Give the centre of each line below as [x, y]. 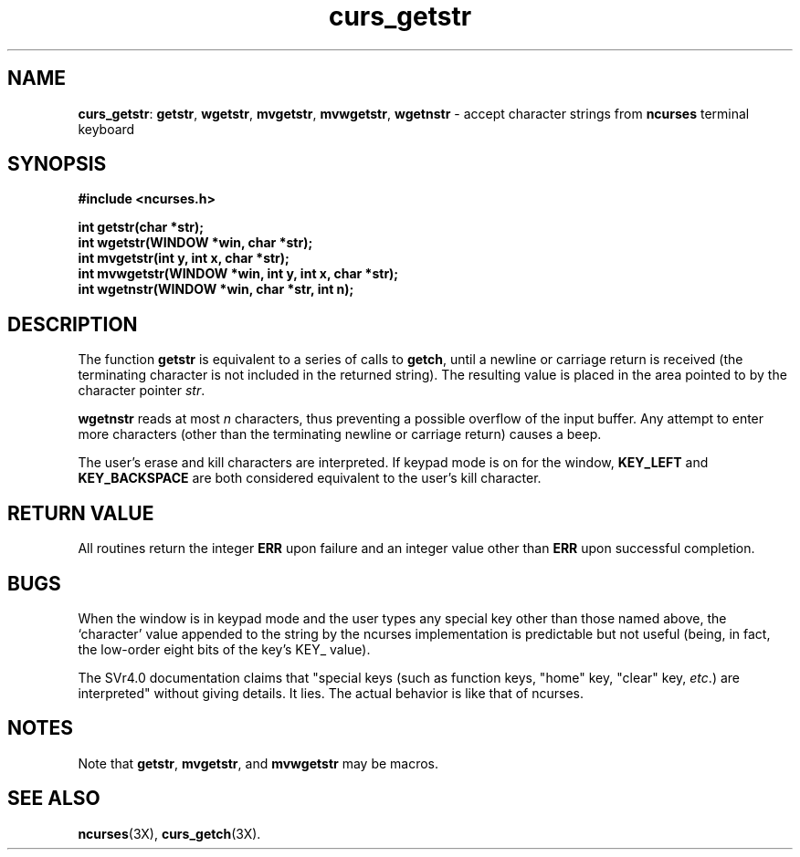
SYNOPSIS [57, 164]
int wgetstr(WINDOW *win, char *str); [195, 243]
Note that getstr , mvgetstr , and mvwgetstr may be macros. [258, 763]
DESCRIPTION [73, 324]
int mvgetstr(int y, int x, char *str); [184, 258]
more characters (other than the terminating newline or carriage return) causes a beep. [340, 434]
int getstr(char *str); [141, 227]
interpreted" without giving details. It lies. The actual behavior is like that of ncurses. [331, 693]
